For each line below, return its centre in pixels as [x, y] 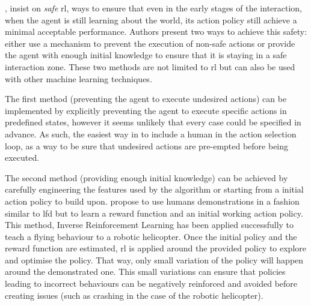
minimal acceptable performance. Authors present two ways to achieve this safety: [156, 31]
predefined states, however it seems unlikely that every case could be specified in [153, 122]
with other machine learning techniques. [79, 78]
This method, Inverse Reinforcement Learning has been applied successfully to [149, 225]
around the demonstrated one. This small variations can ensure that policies [145, 271]
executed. [22, 157]
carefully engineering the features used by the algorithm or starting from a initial [154, 189]
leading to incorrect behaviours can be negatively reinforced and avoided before [151, 283]
